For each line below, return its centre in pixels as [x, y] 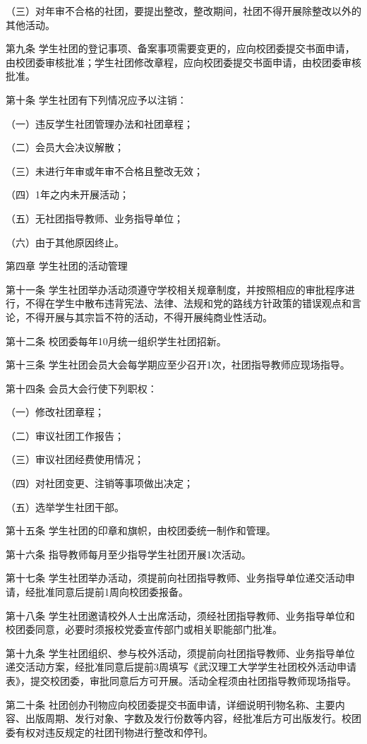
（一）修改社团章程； [55, 412]
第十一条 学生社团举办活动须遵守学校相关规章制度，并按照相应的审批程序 [175, 289]
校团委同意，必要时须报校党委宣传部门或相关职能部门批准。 [144, 629]
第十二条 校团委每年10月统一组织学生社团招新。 [116, 341]
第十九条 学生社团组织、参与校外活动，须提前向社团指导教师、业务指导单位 [180, 653]
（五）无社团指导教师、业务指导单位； [95, 218]
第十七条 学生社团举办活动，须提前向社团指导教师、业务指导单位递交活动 [175, 578]
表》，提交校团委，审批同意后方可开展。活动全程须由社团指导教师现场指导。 [181, 680]
